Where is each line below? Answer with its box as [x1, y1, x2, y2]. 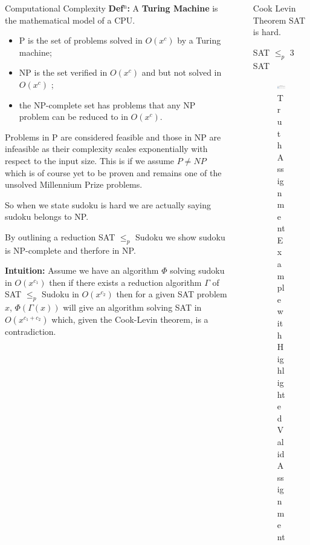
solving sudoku [170, 264, 225, 277]
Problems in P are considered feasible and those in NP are [5, 130, 221, 143]
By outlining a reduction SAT [5, 230, 115, 243]
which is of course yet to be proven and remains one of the [5, 166, 222, 179]
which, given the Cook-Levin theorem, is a [51, 312, 208, 325]
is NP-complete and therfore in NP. [5, 243, 136, 256]
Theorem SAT [253, 13, 306, 26]
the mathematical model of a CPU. [5, 13, 135, 26]
